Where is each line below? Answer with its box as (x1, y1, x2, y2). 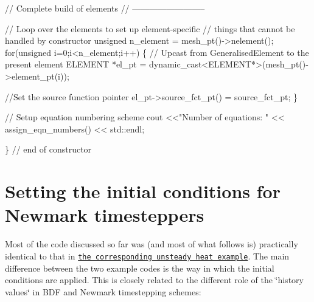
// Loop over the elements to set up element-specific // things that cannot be (5, 22, 295, 35)
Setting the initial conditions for (5, 179, 281, 204)
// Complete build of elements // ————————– (5, 2, 205, 14)
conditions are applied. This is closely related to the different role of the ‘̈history (5, 273, 304, 286)
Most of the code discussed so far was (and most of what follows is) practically (5, 238, 298, 250)
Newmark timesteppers (5, 202, 204, 227)
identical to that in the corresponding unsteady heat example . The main (5, 249, 290, 262)
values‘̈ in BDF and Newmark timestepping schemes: (5, 285, 201, 298)
